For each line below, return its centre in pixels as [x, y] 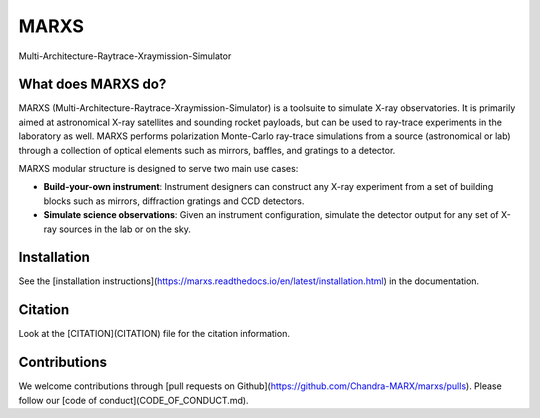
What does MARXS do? [92, 84]
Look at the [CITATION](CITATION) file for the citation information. [154, 334]
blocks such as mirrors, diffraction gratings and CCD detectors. [174, 201]
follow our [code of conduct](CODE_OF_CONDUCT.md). [133, 400]
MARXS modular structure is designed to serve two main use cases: [158, 169]
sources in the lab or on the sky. [125, 229]
